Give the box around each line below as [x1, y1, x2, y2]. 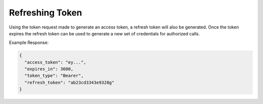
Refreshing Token [9, 7, 82, 18]
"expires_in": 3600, [24, 66, 74, 72]
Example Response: [9, 40, 49, 45]
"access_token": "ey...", [24, 59, 86, 65]
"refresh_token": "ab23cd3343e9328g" [24, 80, 114, 85]
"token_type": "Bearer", [24, 73, 84, 78]
